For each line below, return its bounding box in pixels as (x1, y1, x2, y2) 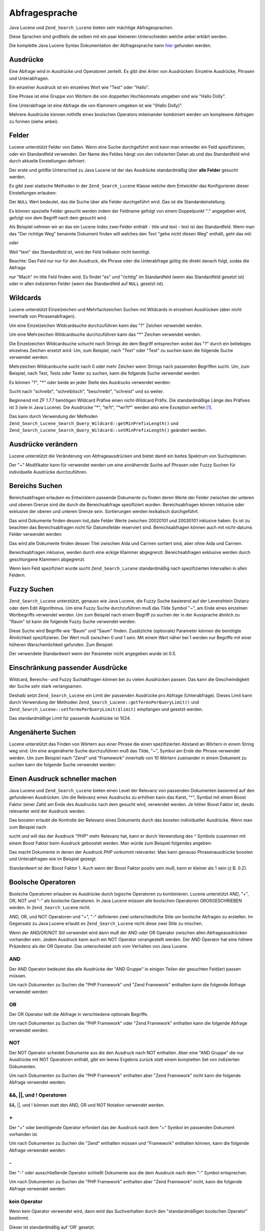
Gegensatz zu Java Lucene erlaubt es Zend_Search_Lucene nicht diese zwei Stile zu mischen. (9, 921, 203, 927)
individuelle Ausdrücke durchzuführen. (9, 469, 88, 475)
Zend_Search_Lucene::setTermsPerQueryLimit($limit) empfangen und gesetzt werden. (9, 706, 203, 712)
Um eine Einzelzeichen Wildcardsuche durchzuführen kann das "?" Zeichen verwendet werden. (9, 323, 203, 328)
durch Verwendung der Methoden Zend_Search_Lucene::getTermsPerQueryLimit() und (9, 699, 199, 705)
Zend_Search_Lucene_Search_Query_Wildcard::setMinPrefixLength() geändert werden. (9, 427, 207, 433)
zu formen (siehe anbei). (9, 118, 59, 124)
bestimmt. (9, 1215, 29, 1221)
